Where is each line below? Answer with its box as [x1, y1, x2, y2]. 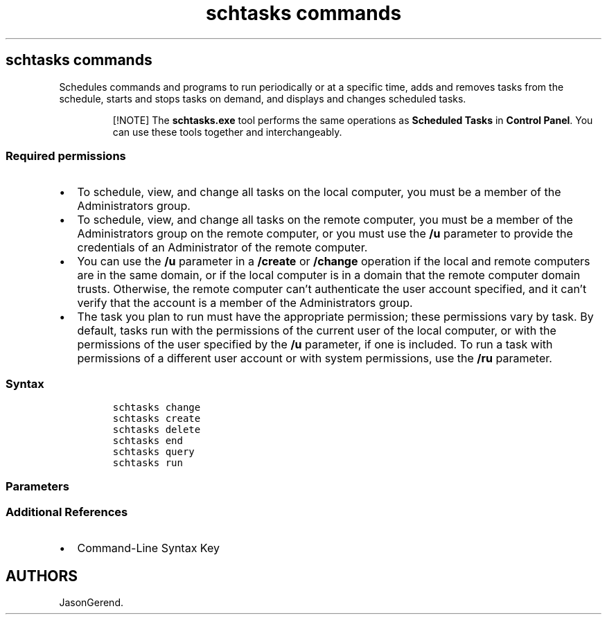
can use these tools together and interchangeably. [112, 125, 342, 138]
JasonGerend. [59, 596, 123, 609]
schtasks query [112, 446, 195, 458]
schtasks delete [112, 424, 201, 436]
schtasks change [112, 402, 201, 414]
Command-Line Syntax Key [77, 541, 220, 556]
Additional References [6, 504, 128, 519]
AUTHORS [6, 567, 78, 585]
